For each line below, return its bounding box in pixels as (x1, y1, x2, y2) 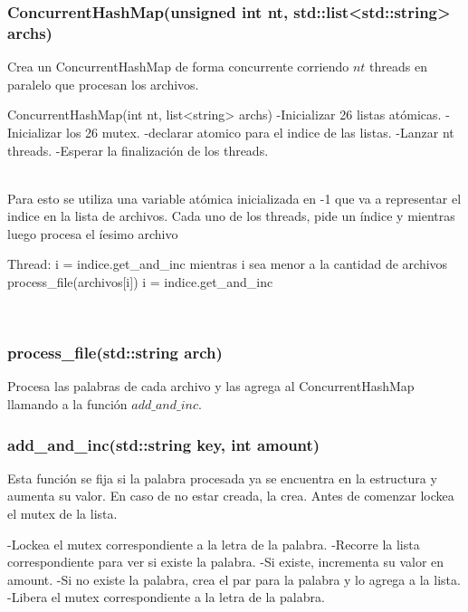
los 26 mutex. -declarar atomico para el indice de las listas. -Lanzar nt (65, 122, 454, 141)
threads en (369, 57, 427, 76)
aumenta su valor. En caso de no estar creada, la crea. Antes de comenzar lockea (7, 486, 454, 505)
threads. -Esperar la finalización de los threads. (7, 140, 269, 159)
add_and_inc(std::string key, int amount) (7, 433, 320, 455)
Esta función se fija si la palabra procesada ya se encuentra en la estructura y (7, 468, 437, 487)
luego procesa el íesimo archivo (7, 224, 178, 243)
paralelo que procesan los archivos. (7, 74, 199, 93)
